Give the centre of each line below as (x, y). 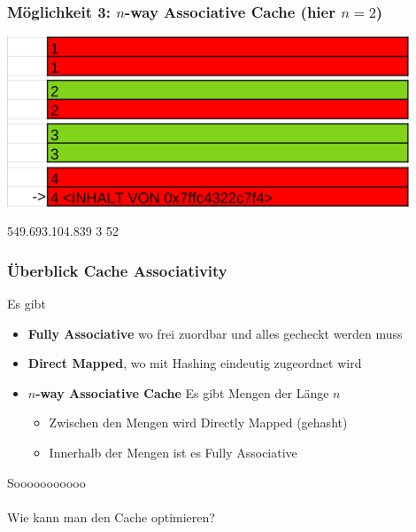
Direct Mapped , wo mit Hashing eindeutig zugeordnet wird (195, 363)
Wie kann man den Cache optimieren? (111, 516)
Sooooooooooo (46, 482)
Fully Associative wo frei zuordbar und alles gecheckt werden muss (215, 333)
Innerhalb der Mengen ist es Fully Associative (173, 452)
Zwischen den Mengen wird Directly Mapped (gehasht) (198, 422)
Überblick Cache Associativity (117, 270)
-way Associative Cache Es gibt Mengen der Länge (182, 392)
